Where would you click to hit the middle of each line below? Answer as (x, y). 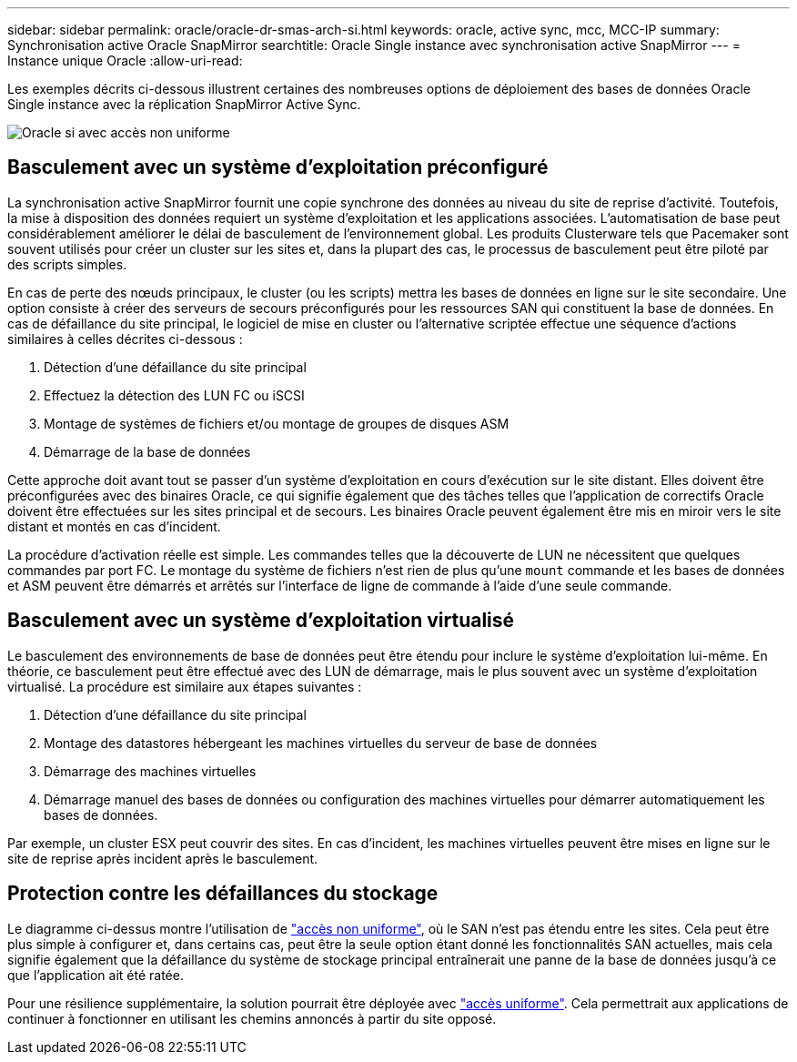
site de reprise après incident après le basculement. (163, 858)
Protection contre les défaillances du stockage (223, 894)
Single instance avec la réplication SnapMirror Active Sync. (184, 104)
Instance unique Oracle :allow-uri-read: (125, 61)
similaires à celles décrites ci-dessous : (125, 339)
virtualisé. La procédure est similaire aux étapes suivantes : (185, 686)
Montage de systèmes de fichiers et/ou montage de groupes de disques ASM (277, 423)
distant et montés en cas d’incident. (114, 526)
